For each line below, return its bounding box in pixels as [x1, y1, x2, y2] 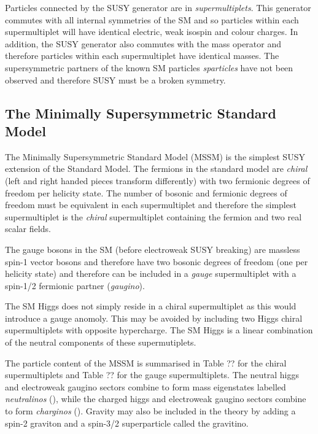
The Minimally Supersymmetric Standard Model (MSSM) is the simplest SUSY [5, 150, 305, 163]
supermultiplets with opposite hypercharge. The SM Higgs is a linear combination [5, 324, 313, 336]
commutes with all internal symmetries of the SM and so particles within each [5, 13, 299, 26]
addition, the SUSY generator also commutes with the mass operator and [5, 37, 282, 50]
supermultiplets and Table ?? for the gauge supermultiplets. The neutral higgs [5, 368, 299, 381]
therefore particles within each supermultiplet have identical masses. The [5, 49, 279, 62]
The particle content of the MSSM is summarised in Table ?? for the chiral [5, 356, 287, 369]
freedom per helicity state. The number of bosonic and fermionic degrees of [5, 186, 287, 199]
